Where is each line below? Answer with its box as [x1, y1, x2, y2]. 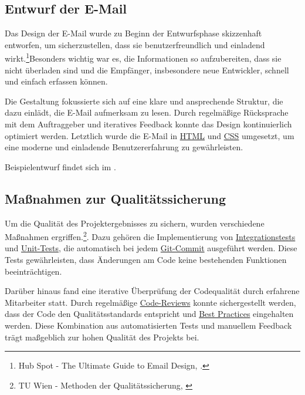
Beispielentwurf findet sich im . [5, 160, 116, 173]
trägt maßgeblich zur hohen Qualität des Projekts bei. [5, 330, 199, 343]
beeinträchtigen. [5, 265, 62, 277]
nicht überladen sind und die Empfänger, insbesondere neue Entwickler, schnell [5, 63, 289, 76]
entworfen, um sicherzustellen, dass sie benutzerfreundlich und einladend [5, 38, 265, 50]
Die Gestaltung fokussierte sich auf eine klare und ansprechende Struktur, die [5, 94, 283, 107]
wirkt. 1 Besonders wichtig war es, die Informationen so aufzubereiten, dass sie [5, 50, 282, 65]
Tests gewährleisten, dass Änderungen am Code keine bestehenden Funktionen [5, 254, 287, 266]
